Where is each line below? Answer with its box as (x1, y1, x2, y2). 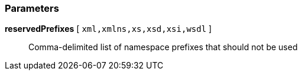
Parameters (5, 2, 59, 14)
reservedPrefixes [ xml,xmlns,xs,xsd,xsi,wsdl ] (5, 24, 212, 34)
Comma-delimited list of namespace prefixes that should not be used (28, 42, 298, 53)
